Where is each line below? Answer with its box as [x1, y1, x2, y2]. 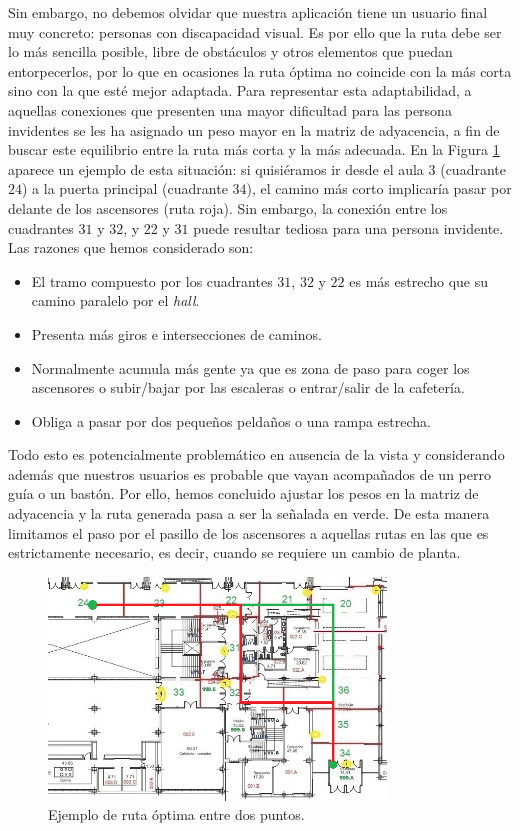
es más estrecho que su [349, 270, 489, 291]
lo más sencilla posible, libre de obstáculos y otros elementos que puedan [8, 41, 453, 62]
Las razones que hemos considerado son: [8, 237, 254, 258]
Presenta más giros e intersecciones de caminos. [31, 323, 322, 344]
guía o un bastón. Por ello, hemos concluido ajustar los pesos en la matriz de [8, 483, 479, 504]
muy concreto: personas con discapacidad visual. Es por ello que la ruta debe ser [8, 21, 502, 42]
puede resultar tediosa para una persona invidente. [193, 217, 504, 238]
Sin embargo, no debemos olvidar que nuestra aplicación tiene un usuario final [8, 2, 488, 22]
